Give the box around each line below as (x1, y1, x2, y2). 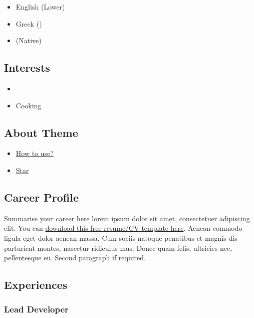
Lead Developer (4, 303, 69, 315)
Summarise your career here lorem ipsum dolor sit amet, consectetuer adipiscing (4, 213, 250, 223)
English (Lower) (16, 2, 65, 12)
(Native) (16, 35, 42, 46)
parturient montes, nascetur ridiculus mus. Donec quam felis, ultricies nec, (4, 242, 232, 253)
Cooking (16, 100, 42, 110)
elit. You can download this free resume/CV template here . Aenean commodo (4, 223, 242, 233)
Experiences (4, 277, 68, 292)
